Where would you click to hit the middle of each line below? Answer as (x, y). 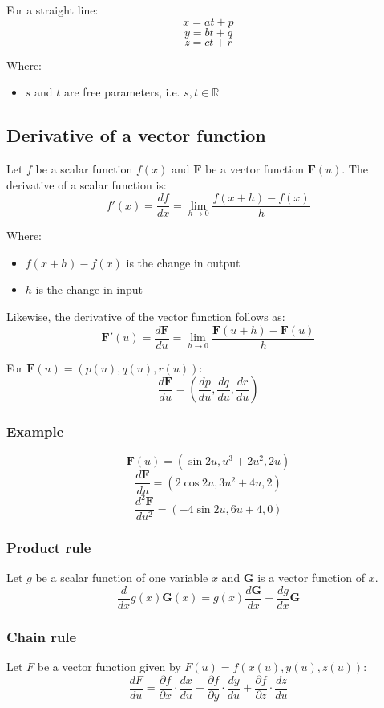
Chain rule (42, 636)
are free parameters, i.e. (122, 92)
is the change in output (183, 262)
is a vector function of (311, 578)
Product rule (49, 548)
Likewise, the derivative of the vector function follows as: (146, 317)
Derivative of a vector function (136, 135)
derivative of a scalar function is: (87, 184)
